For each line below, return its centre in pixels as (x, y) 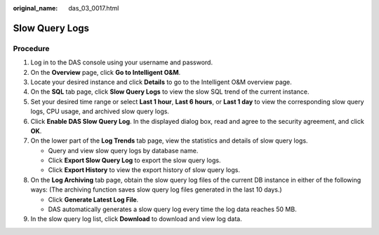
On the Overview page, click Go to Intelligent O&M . (106, 72)
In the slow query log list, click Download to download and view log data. (136, 219)
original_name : (35, 8)
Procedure (31, 48)
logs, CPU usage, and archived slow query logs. (100, 111)
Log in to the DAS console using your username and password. (122, 62)
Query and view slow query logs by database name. (123, 150)
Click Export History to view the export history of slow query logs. (144, 170)
